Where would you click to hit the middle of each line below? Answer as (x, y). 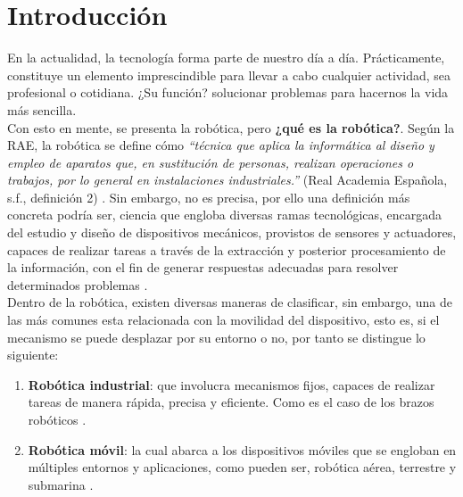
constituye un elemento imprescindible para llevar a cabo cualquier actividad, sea (229, 75)
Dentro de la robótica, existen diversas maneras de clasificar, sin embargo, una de (230, 302)
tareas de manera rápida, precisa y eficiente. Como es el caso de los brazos (231, 402)
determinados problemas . (78, 284)
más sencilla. (42, 109)
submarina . (61, 484)
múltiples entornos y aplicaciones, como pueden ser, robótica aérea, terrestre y (242, 467)
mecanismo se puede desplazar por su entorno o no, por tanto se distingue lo (216, 337)
